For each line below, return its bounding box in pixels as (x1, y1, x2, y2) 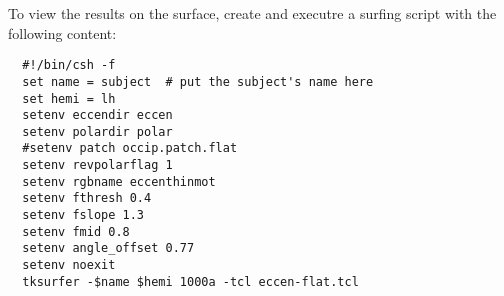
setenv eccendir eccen (22, 108, 173, 123)
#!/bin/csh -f (22, 58, 116, 73)
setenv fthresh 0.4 (22, 191, 152, 206)
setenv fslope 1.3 (22, 208, 145, 223)
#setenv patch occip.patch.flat (22, 141, 238, 156)
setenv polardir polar (22, 124, 173, 139)
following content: (8, 22, 117, 43)
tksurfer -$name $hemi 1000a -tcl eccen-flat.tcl (22, 274, 359, 289)
